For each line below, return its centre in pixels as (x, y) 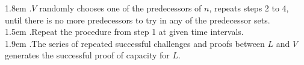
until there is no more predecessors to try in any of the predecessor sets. (138, 20)
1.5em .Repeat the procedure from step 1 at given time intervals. (124, 32)
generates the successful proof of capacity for (87, 55)
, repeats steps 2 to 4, (249, 8)
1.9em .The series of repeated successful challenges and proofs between (135, 43)
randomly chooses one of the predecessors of (120, 8)
